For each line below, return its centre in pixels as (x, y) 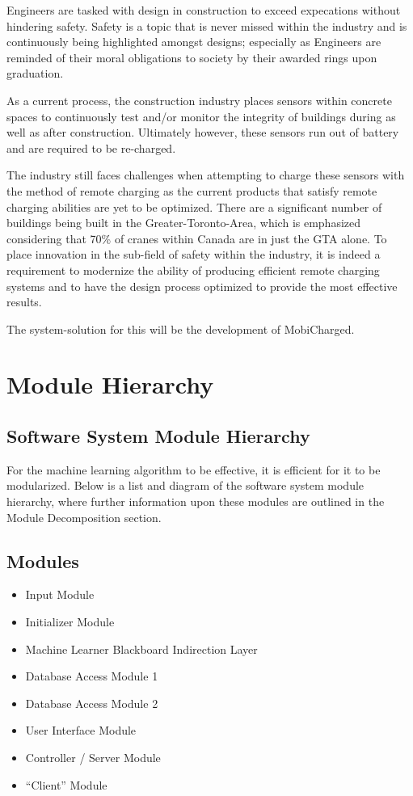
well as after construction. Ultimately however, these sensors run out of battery (203, 132)
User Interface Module (81, 730)
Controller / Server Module (93, 757)
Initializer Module (70, 622)
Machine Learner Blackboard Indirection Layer (141, 649)
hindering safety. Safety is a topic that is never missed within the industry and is (207, 25)
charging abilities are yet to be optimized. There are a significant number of (194, 206)
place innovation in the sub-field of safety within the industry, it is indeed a (194, 254)
